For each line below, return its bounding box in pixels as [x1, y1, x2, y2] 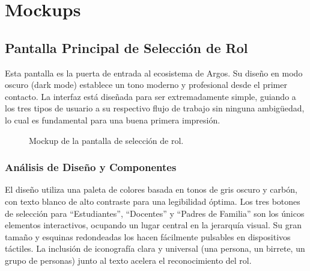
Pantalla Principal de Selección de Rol [5, 38, 248, 57]
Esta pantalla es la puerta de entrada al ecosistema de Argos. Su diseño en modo [5, 66, 303, 79]
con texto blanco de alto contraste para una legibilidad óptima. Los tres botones [5, 195, 300, 207]
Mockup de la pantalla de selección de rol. [29, 134, 184, 146]
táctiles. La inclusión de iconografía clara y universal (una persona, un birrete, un [5, 242, 305, 255]
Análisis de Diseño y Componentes [5, 160, 177, 175]
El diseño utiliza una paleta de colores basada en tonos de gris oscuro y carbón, [5, 183, 297, 196]
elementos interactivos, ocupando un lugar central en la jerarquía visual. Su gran [5, 219, 302, 231]
